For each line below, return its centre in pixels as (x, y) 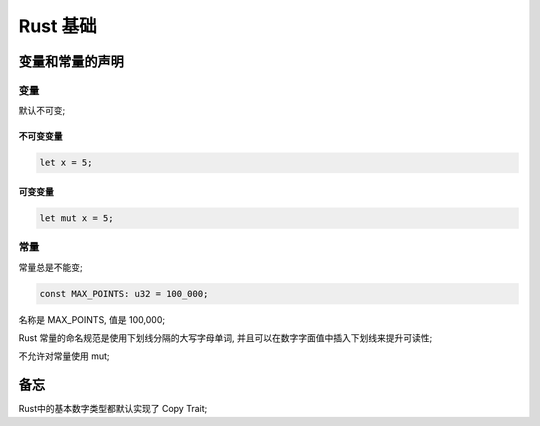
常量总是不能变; (51, 267)
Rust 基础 (57, 26)
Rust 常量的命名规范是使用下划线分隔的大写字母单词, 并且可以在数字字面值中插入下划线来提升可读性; (225, 337)
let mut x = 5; (76, 218)
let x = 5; (66, 163)
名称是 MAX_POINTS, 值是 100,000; (91, 319)
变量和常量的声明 (71, 61)
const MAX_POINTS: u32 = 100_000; (124, 293)
